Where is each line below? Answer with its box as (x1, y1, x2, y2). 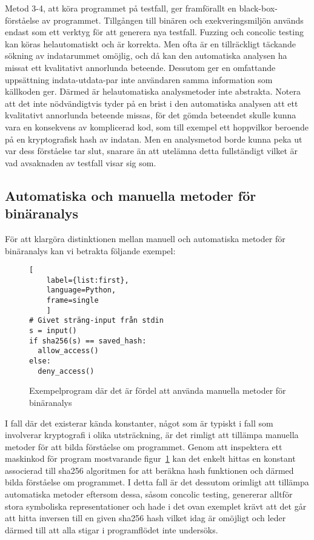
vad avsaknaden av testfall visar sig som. (5, 156, 156, 169)
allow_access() (38, 346, 99, 356)
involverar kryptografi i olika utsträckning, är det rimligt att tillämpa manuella (5, 428, 299, 441)
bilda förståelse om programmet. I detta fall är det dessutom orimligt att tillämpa (5, 476, 309, 488)
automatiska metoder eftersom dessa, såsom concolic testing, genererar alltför (5, 488, 293, 501)
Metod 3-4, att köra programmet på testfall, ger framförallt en (5, 2, 236, 14)
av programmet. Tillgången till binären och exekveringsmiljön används (42, 13, 304, 26)
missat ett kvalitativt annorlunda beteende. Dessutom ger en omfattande (5, 61, 276, 73)
